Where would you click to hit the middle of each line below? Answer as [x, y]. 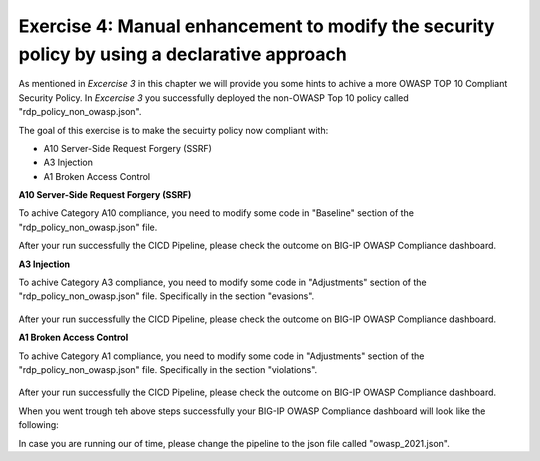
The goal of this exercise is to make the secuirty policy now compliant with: [173, 130]
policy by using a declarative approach [182, 54]
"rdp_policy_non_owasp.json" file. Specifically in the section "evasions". [166, 296]
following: [38, 425]
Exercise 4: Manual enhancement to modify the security [256, 26]
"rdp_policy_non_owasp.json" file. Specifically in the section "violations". [168, 369]
